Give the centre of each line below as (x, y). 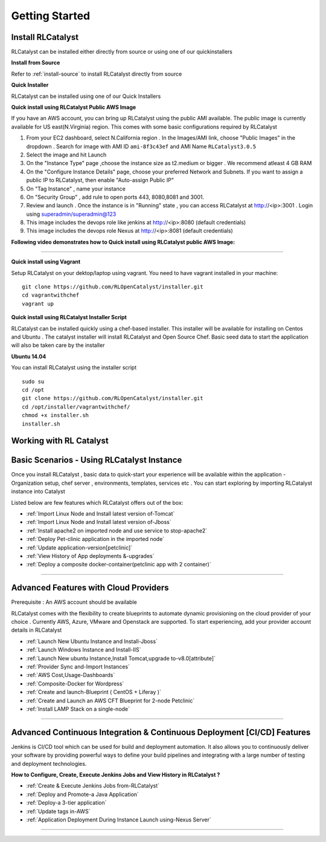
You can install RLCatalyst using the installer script (74, 368)
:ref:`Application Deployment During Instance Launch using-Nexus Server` (119, 820)
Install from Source (36, 63)
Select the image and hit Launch (66, 155)
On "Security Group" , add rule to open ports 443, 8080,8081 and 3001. (115, 197)
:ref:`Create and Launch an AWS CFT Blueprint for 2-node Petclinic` (110, 701)
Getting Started (51, 16)
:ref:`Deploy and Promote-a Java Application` (82, 794)
